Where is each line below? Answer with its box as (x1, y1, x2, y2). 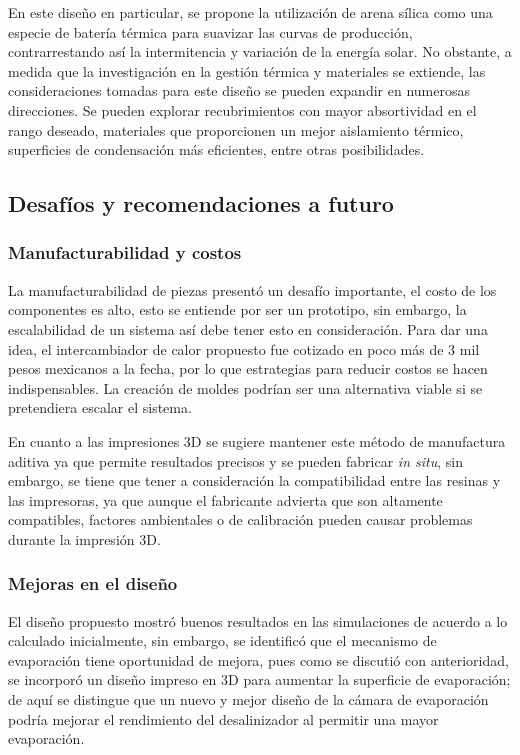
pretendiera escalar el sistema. (8, 397, 192, 418)
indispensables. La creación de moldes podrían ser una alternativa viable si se (8, 377, 483, 398)
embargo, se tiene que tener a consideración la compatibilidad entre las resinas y (8, 470, 501, 491)
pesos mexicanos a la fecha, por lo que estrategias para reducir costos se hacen (8, 358, 488, 379)
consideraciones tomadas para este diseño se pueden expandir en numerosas (8, 80, 470, 101)
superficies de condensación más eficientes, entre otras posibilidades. (8, 139, 425, 160)
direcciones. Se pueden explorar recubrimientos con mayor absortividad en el (8, 99, 477, 120)
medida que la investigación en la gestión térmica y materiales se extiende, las (8, 60, 486, 81)
